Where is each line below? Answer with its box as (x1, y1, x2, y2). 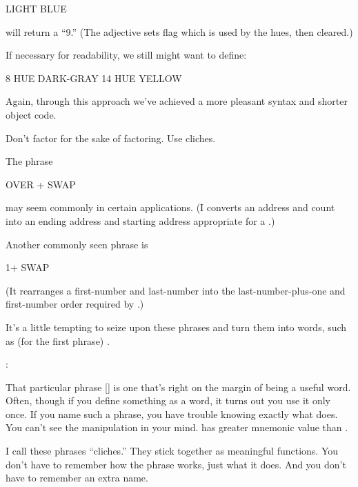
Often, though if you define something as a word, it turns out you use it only (6, 393, 330, 408)
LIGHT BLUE (6, 1, 67, 15)
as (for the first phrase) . (6, 333, 110, 348)
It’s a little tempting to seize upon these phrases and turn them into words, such (6, 319, 347, 334)
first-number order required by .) (6, 297, 144, 311)
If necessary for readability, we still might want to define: (6, 48, 247, 62)
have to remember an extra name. (6, 470, 148, 485)
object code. (6, 107, 57, 121)
